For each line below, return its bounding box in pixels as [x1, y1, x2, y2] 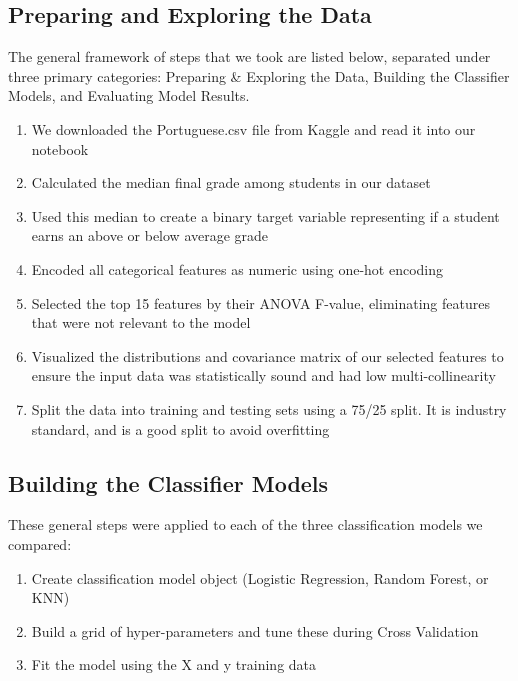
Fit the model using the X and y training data [31, 654, 317, 675]
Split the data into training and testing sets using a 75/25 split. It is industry [31, 398, 507, 419]
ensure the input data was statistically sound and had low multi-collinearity [31, 365, 496, 386]
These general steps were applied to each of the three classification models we [8, 514, 483, 535]
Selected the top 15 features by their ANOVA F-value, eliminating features [31, 292, 490, 313]
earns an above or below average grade [31, 225, 269, 246]
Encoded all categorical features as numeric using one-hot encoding [31, 258, 444, 279]
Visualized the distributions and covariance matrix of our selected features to [31, 345, 504, 366]
